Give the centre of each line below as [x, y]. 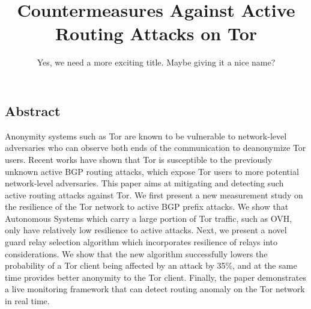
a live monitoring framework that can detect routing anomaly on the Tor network [155, 289]
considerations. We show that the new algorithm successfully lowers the [136, 253]
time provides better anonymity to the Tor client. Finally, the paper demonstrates [155, 277]
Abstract [33, 110]
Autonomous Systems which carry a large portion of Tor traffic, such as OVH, [149, 218]
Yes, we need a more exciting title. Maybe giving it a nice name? [156, 62]
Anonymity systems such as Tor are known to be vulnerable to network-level [146, 136]
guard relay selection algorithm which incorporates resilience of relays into [141, 242]
